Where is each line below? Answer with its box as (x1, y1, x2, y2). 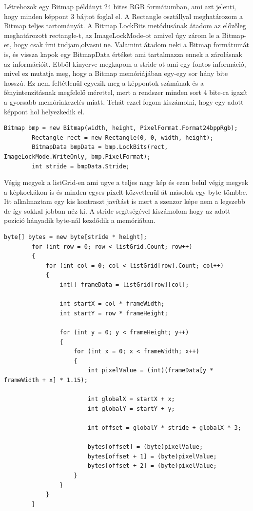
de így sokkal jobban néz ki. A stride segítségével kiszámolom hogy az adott (4, 205, 231, 216)
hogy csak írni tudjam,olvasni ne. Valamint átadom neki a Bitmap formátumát (14, 39, 249, 50)
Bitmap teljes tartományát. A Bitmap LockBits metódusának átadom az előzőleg (4, 20, 246, 31)
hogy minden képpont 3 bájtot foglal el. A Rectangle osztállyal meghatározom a (4, 11, 243, 21)
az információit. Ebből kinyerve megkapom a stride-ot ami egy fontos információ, (4, 58, 246, 69)
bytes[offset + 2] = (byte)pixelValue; (87, 462, 217, 470)
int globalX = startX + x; (87, 396, 175, 403)
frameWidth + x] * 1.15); (4, 376, 88, 383)
